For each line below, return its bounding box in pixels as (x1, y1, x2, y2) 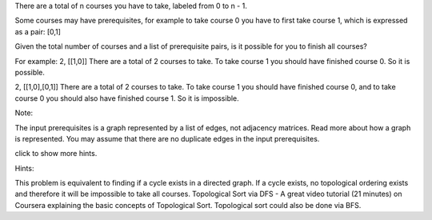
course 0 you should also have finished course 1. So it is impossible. (14, 93, 239, 103)
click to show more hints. (14, 149, 98, 158)
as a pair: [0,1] (14, 26, 62, 36)
